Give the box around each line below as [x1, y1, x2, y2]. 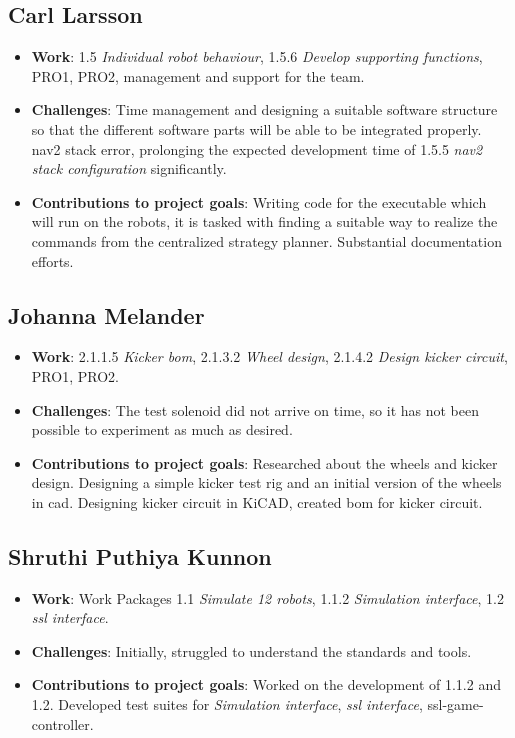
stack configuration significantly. [31, 158, 227, 179]
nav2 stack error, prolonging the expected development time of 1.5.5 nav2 [31, 138, 483, 159]
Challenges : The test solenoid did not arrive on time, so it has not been [31, 399, 480, 420]
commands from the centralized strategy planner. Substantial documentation [31, 230, 502, 251]
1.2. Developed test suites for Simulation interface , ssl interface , [31, 694, 423, 715]
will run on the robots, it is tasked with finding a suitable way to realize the [31, 211, 498, 232]
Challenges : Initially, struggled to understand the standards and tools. [31, 640, 472, 661]
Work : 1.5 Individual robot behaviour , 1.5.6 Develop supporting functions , [31, 46, 483, 67]
